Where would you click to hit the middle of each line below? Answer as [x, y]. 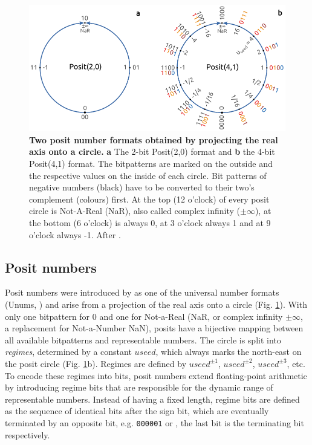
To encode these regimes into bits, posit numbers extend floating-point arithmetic [156, 375]
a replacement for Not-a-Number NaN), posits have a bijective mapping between [154, 328]
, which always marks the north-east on [229, 352]
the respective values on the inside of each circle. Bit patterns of [148, 175]
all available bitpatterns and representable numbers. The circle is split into [143, 339]
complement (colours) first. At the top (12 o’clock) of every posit [149, 199]
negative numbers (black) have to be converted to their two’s [142, 187]
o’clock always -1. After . [75, 234]
